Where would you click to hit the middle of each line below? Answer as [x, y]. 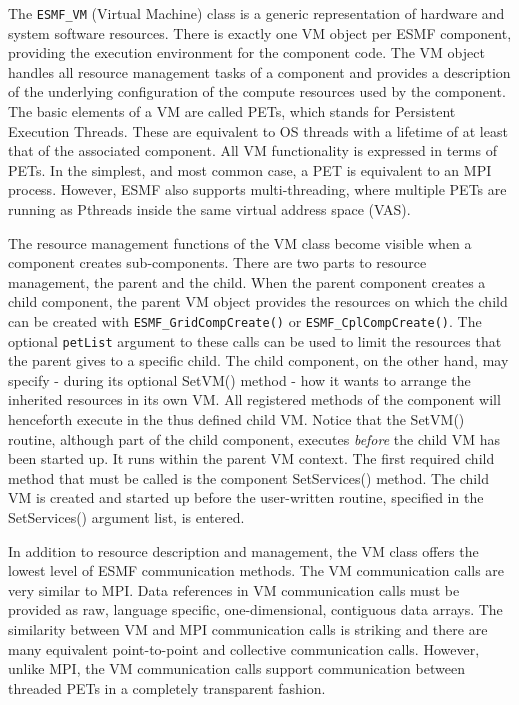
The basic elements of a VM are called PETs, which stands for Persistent [232, 111]
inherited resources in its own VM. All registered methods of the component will [254, 399]
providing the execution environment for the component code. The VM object [246, 52]
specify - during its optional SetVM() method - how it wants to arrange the [239, 379]
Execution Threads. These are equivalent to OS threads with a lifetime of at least [258, 130]
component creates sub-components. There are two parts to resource [217, 262]
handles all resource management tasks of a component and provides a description [259, 71]
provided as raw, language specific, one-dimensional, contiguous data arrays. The [255, 609]
